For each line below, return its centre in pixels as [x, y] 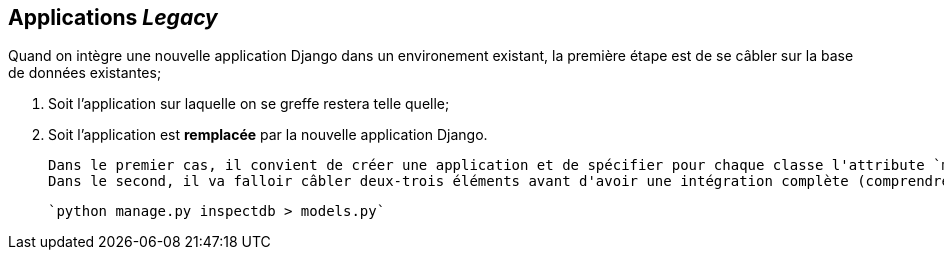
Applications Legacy [113, 17]
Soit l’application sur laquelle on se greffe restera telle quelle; [249, 104]
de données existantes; [85, 73]
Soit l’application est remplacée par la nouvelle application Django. [268, 135]
